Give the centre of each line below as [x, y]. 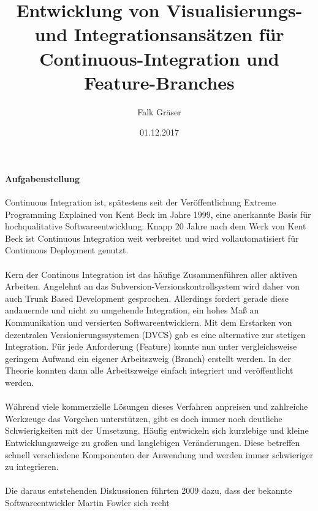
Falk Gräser [159, 111]
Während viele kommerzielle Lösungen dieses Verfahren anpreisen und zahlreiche [157, 406]
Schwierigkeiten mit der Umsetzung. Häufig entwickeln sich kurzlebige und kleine [157, 430]
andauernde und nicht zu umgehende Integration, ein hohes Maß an [132, 310]
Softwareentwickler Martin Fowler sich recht [87, 502]
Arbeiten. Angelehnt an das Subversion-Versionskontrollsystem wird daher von [153, 286]
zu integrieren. [32, 467]
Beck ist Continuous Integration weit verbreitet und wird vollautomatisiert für [152, 238]
